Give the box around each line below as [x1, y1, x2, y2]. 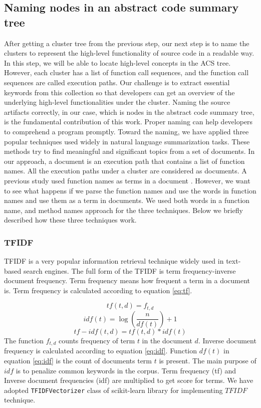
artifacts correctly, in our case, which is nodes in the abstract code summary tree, [4, 106, 254, 117]
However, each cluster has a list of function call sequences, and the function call [4, 67, 249, 78]
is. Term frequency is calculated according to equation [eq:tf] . [4, 285, 192, 295]
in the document [142, 335, 192, 345]
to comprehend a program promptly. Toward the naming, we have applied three [4, 126, 249, 136]
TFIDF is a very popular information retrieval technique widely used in [4, 256, 224, 266]
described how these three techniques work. [4, 215, 137, 225]
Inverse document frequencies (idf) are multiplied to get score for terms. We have [4, 375, 253, 385]
